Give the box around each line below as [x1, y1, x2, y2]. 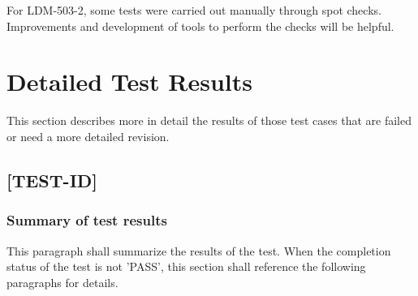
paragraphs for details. [6, 273, 119, 290]
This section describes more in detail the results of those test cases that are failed [6, 112, 412, 129]
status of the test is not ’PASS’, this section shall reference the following [6, 258, 366, 275]
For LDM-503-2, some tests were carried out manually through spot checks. [6, 2, 381, 18]
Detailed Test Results [6, 65, 252, 98]
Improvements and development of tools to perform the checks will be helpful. [6, 17, 394, 34]
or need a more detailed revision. [6, 127, 170, 144]
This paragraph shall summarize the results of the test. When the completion [6, 242, 391, 259]
